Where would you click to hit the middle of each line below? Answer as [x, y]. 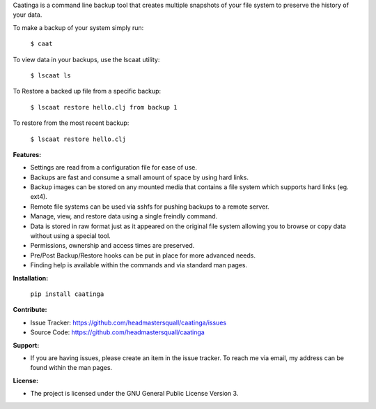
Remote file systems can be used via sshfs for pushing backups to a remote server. [150, 207]
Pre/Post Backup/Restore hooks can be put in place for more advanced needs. [143, 255]
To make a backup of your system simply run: [78, 27]
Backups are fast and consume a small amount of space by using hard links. [139, 177]
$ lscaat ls [50, 75]
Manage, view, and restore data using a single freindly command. [124, 216]
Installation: [31, 278]
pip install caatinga [67, 294]
